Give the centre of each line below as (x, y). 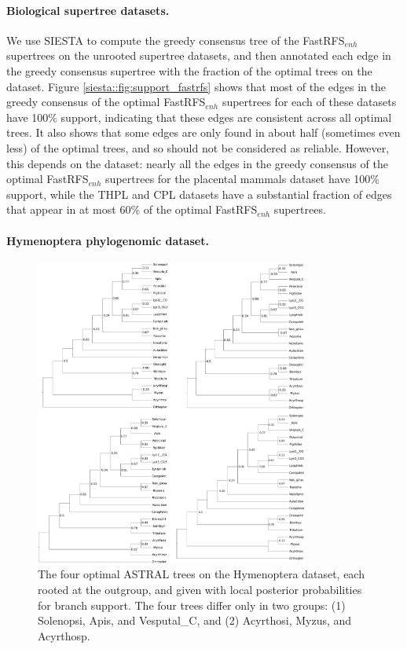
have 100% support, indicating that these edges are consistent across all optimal (199, 117)
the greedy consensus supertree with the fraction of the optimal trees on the (189, 70)
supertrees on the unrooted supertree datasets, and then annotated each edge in (199, 55)
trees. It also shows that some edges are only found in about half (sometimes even (203, 132)
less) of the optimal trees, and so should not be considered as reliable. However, (198, 147)
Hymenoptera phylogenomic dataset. (108, 240)
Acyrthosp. (64, 635)
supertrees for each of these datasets (309, 102)
